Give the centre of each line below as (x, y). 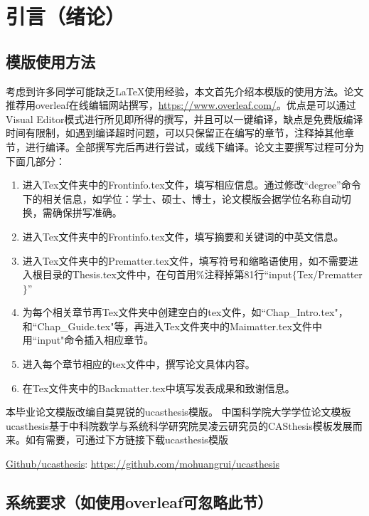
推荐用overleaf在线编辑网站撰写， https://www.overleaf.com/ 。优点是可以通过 (181, 105)
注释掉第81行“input (248, 274)
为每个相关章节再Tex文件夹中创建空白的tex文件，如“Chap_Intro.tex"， (185, 312)
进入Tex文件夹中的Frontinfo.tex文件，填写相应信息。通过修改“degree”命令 (192, 185)
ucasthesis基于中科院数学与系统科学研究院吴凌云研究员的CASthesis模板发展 (179, 425)
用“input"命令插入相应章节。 (88, 340)
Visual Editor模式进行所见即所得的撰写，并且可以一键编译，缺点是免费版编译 (184, 119)
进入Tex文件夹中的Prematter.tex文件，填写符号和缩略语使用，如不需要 (185, 260)
